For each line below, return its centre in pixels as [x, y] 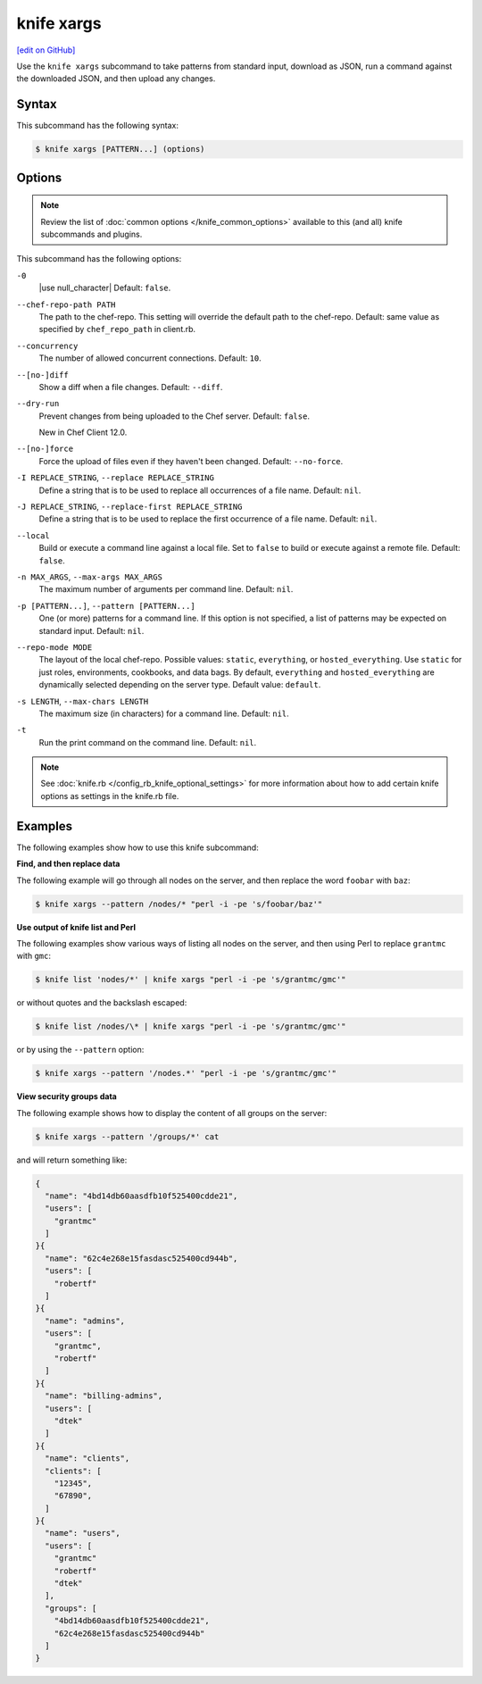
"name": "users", [83, 1533]
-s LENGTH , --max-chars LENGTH [83, 701]
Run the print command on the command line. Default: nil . [148, 742]
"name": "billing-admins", [104, 1396]
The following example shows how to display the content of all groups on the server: [172, 1113]
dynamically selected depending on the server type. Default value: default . [180, 685]
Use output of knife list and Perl [76, 927]
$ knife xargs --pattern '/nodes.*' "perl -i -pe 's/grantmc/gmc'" [186, 1073]
